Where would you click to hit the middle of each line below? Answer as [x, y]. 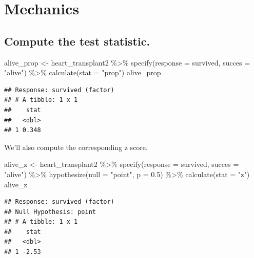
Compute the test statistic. [77, 41]
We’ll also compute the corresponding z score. [76, 147]
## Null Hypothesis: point [50, 212]
